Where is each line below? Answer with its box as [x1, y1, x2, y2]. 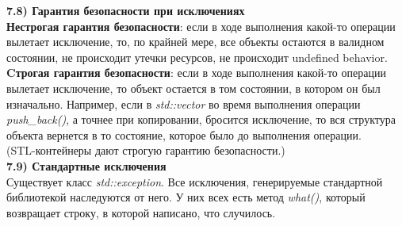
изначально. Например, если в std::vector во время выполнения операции [6, 95, 361, 112]
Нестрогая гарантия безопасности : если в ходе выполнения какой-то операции [6, 17, 396, 34]
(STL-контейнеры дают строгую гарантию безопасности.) [6, 142, 285, 159]
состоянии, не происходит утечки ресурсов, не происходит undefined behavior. [6, 48, 388, 65]
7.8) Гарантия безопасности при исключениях [6, 2, 245, 18]
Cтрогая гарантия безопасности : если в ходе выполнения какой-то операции [6, 64, 386, 81]
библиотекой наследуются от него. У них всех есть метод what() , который [6, 189, 366, 205]
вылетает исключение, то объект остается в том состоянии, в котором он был [6, 79, 381, 96]
